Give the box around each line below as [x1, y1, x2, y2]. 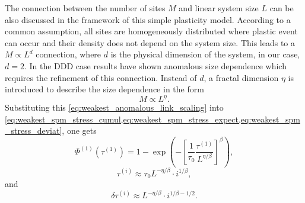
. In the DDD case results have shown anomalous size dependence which [24, 59, 287, 72]
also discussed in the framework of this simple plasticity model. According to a [5, 13, 291, 25]
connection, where [36, 48, 101, 60]
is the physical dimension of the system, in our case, [110, 48, 300, 60]
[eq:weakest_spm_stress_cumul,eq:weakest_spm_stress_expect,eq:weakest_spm [5, 112, 300, 125]
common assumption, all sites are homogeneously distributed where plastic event [5, 25, 298, 37]
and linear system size [179, 2, 259, 14]
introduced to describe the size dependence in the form [5, 83, 204, 95]
